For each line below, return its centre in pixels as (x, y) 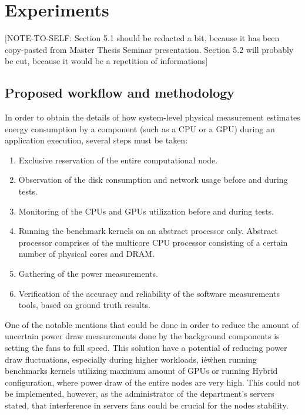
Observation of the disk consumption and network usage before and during (153, 180)
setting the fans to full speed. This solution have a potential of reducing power (146, 348)
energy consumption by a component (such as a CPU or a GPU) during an (140, 128)
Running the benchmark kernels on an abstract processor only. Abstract (148, 231)
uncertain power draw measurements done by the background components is (142, 336)
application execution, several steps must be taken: (96, 140)
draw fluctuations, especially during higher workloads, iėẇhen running (131, 359)
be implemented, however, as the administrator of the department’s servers (140, 394)
